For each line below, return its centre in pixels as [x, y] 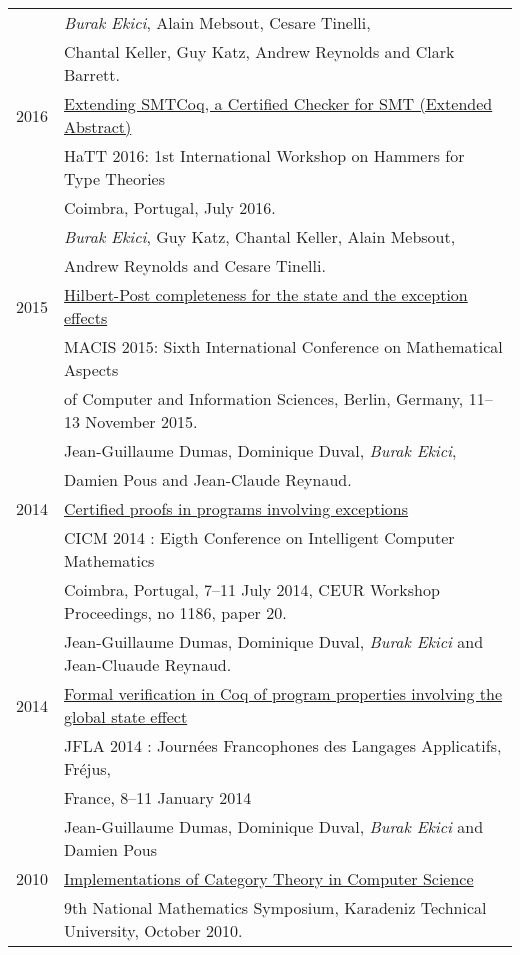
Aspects [91, 369]
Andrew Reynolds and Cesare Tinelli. [195, 265]
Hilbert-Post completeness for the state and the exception [266, 294]
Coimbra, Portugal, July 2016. [170, 207]
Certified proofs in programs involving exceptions [236, 508]
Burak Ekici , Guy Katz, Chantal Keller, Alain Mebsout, [260, 236]
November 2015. [141, 421]
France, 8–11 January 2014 [158, 797]
